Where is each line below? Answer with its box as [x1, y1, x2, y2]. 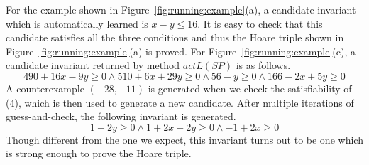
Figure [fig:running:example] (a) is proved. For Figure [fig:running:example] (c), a [6, 43, 356, 58]
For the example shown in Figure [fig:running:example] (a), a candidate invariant [6, 2, 356, 16]
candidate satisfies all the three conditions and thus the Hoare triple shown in [6, 30, 344, 45]
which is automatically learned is [6, 16, 148, 31]
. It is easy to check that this [197, 16, 323, 31]
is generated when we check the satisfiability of [148, 80, 352, 95]
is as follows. [236, 58, 291, 73]
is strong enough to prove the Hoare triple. [6, 146, 192, 161]
